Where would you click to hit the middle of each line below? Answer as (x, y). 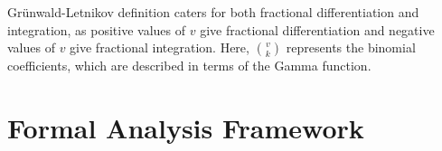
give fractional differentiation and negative (317, 29)
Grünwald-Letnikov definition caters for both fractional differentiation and (213, 12)
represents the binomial (351, 47)
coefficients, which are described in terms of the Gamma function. (189, 66)
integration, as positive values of (97, 29)
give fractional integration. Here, (160, 47)
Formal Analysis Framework (186, 127)
